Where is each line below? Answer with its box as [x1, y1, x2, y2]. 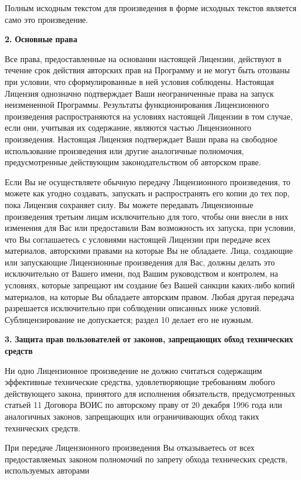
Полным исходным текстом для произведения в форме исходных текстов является [5, 2, 297, 13]
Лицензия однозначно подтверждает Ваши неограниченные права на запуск [5, 87, 274, 99]
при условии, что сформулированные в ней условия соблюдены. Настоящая [5, 75, 274, 87]
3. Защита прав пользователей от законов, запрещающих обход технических [5, 333, 293, 345]
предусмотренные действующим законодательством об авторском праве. [5, 156, 261, 168]
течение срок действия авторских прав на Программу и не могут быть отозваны [5, 64, 290, 76]
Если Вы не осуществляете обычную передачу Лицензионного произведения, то [5, 175, 290, 188]
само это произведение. [5, 13, 88, 25]
